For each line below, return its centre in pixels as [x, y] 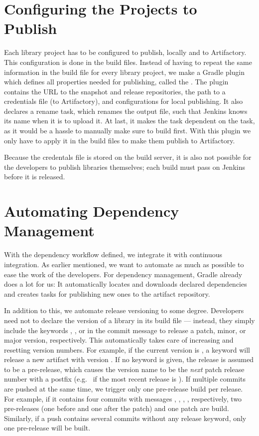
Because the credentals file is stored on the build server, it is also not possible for [128, 157]
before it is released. [35, 177]
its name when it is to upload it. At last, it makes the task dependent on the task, [129, 121]
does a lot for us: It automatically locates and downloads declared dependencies [126, 284]
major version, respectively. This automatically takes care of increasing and [119, 340]
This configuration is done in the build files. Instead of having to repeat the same [128, 62]
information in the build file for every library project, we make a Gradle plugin [125, 72]
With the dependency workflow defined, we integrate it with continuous [113, 254]
